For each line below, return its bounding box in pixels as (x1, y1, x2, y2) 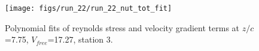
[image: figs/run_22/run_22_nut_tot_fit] (5, 4, 172, 13)
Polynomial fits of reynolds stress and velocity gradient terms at (5, 21, 240, 34)
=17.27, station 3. (47, 33, 113, 46)
